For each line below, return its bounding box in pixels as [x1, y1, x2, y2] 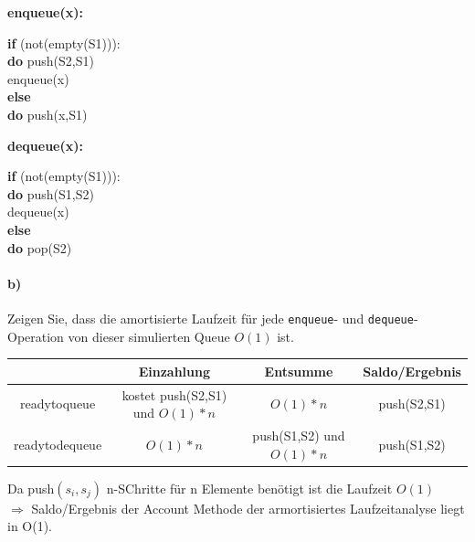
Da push [7, 478, 55, 497]
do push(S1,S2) [7, 184, 94, 203]
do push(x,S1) [7, 104, 88, 123]
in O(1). [7, 516, 53, 536]
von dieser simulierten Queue [68, 326, 230, 345]
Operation [7, 326, 64, 345]
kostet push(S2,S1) [121, 385, 227, 404]
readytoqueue [20, 394, 96, 413]
